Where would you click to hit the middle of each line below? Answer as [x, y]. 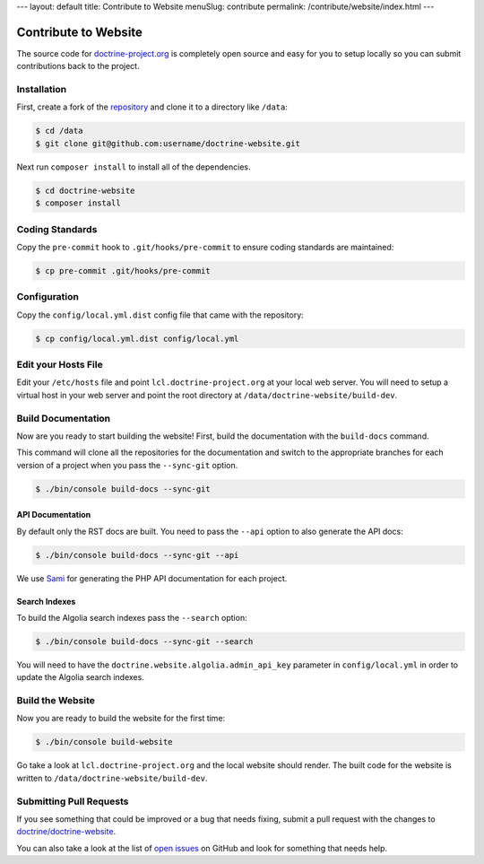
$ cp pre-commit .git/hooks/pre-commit [123, 271]
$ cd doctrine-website [85, 190]
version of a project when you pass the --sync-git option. [127, 465]
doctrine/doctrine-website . [66, 832]
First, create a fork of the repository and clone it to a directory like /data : [152, 107]
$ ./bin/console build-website [104, 742]
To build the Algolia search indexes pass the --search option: [132, 617]
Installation [42, 90]
